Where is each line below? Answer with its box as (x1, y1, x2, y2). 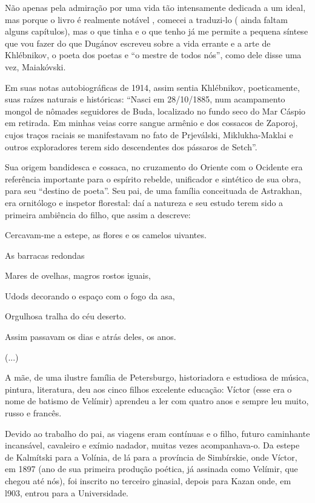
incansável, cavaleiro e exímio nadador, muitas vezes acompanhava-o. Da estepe (5, 439, 300, 451)
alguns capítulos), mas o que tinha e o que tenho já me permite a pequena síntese (5, 25, 308, 38)
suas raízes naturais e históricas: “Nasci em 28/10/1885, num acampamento (5, 93, 285, 105)
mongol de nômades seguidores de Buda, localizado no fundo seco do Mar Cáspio (5, 104, 306, 117)
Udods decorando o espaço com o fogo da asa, (5, 289, 175, 302)
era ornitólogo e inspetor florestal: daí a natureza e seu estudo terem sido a (5, 196, 283, 208)
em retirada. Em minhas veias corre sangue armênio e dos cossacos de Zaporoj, (5, 116, 298, 129)
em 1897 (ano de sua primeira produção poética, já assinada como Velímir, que (5, 462, 298, 475)
